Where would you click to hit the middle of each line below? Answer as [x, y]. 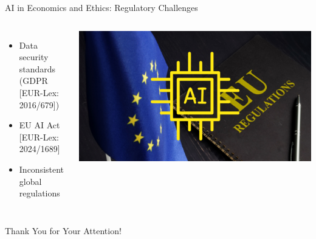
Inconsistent [42, 169]
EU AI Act [39, 125]
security [34, 57]
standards [37, 68]
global [30, 181]
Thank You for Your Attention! [63, 230]
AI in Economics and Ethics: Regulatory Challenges [101, 7]
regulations [39, 193]
